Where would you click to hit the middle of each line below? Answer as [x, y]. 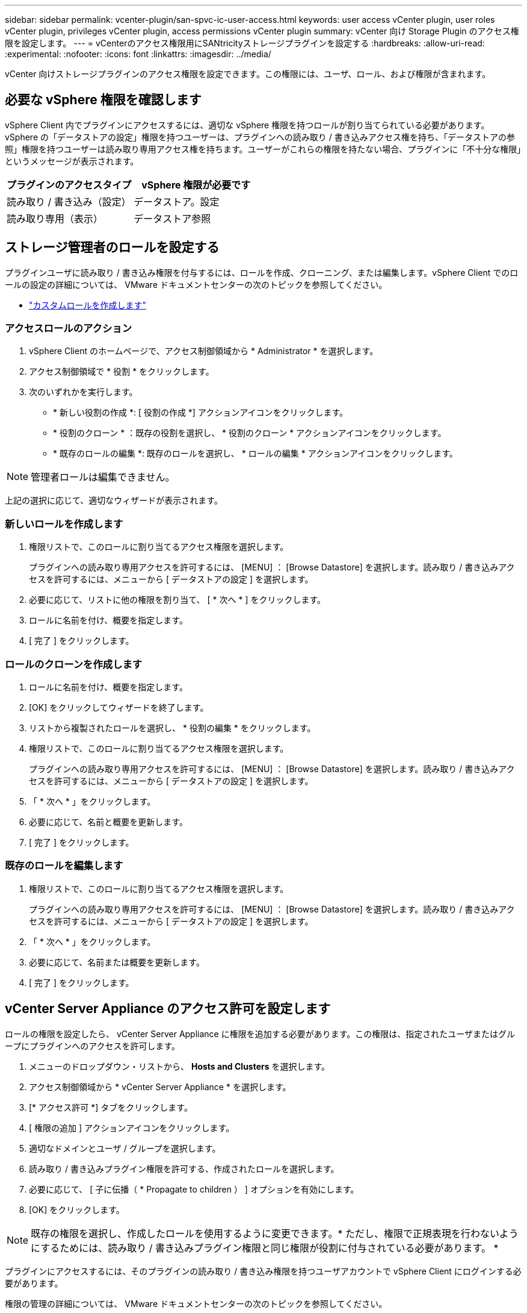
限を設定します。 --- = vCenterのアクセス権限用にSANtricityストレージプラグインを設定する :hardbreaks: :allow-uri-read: [245, 43]
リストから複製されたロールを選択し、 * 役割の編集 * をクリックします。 [172, 728]
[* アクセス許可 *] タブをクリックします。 [111, 1107]
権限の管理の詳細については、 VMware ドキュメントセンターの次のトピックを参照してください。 [196, 1303]
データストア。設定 [177, 201]
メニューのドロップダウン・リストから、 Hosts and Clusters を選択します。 [180, 1066]
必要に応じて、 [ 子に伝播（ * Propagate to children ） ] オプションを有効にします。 [194, 1189]
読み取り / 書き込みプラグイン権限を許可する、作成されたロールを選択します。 [184, 1168]
